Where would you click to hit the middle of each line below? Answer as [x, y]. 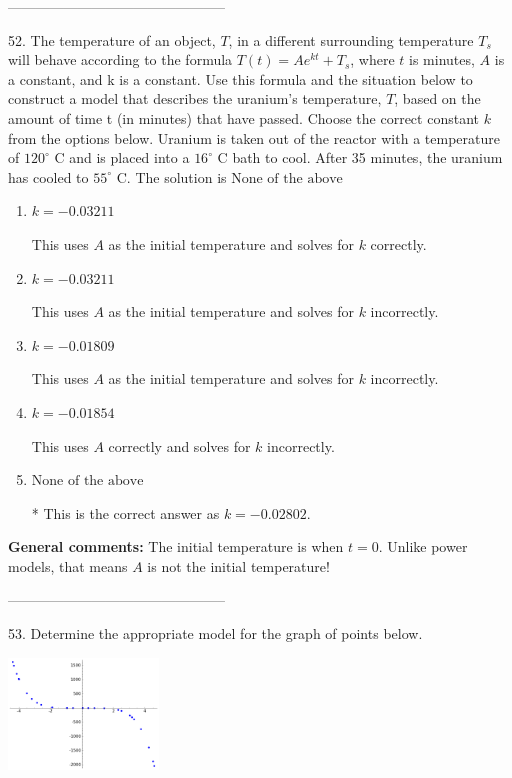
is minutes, [442, 59]
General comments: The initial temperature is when [176, 546]
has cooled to [48, 176]
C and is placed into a [122, 157]
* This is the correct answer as [125, 512]
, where [372, 59]
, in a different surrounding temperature [351, 39]
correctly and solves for [179, 445]
